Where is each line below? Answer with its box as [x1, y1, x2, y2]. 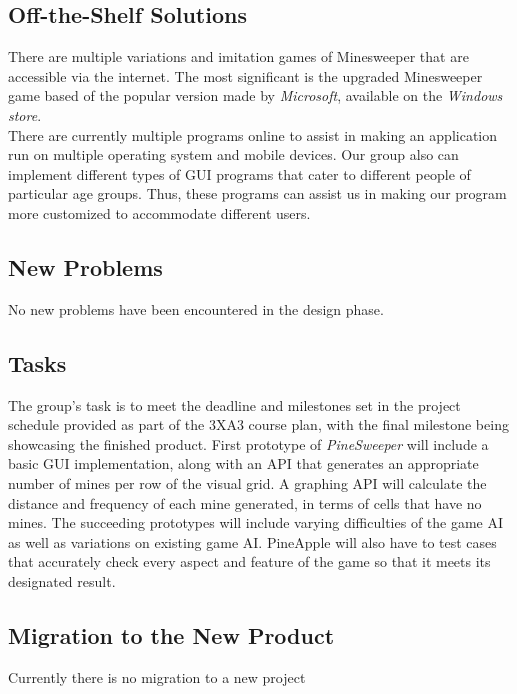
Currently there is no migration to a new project [8, 666, 306, 687]
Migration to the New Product [8, 619, 335, 650]
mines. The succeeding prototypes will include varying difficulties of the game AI [8, 512, 504, 533]
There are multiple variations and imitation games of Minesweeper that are [8, 46, 469, 67]
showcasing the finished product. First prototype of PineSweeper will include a [8, 433, 489, 454]
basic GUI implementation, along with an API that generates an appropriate [8, 453, 479, 474]
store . [8, 104, 42, 125]
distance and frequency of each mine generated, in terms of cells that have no [8, 492, 482, 513]
